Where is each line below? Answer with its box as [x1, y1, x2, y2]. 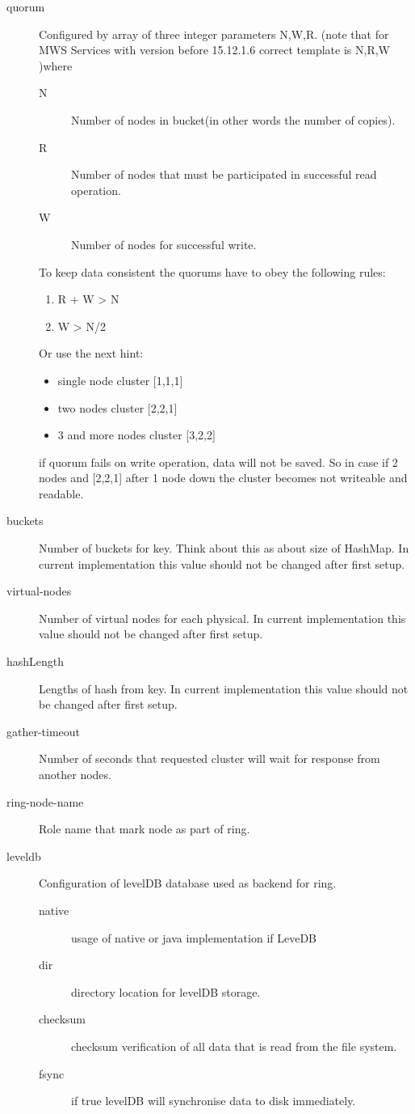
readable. [39, 485, 84, 502]
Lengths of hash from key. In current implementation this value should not [39, 680, 409, 697]
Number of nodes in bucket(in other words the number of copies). [71, 111, 396, 128]
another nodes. [39, 766, 111, 782]
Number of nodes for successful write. [71, 235, 257, 252]
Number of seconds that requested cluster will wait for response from [39, 750, 380, 767]
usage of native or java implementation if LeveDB [71, 929, 317, 946]
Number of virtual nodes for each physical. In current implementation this [39, 609, 406, 626]
